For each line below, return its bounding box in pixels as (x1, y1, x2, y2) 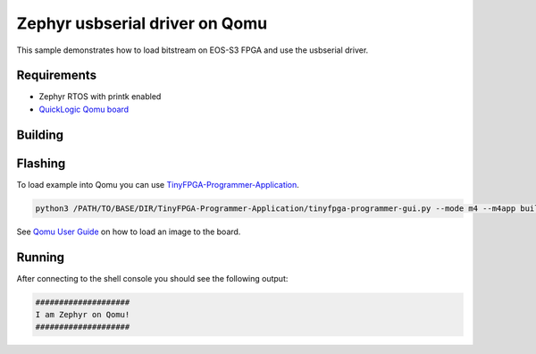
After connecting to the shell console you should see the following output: (16, 273, 289, 283)
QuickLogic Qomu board (38, 104, 130, 114)
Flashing (16, 156, 66, 171)
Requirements (16, 68, 97, 83)
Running (16, 249, 65, 265)
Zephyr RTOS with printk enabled (38, 91, 162, 102)
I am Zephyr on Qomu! (35, 309, 130, 320)
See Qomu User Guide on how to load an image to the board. (16, 226, 241, 237)
